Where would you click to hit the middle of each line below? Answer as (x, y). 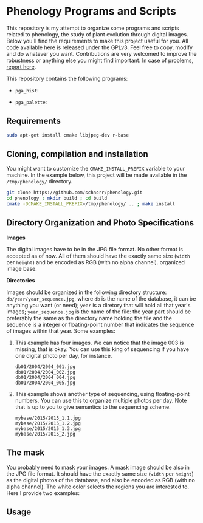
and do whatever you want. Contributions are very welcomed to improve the (101, 53)
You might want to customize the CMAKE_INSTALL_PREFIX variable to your (96, 169)
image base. (22, 268)
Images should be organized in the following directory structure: (87, 292)
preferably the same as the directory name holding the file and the (89, 318)
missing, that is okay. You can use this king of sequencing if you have (102, 349)
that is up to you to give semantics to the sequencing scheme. (93, 407)
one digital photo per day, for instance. (64, 355)
